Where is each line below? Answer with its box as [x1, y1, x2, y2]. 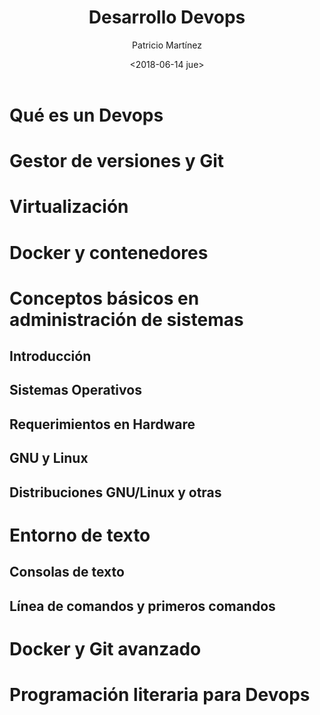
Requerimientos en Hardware [9, 416, 196, 433]
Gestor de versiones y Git [9, 150, 225, 173]
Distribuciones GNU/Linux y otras [9, 484, 222, 501]
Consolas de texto [9, 564, 125, 581]
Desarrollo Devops [88, 6, 246, 29]
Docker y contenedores [9, 241, 209, 264]
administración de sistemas [9, 308, 244, 331]
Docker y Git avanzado [9, 637, 202, 660]
